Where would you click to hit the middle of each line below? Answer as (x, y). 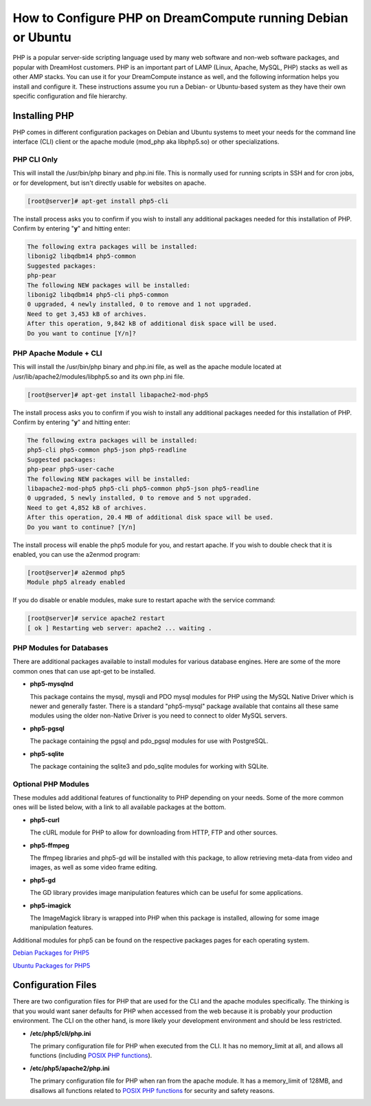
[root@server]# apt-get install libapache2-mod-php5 (118, 395)
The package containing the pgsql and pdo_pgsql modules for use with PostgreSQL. (149, 741)
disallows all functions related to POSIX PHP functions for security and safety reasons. (152, 1090)
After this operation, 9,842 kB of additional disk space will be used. (152, 324)
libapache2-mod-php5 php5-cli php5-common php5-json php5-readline (143, 489)
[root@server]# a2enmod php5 (76, 573)
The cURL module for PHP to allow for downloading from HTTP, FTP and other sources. (154, 832)
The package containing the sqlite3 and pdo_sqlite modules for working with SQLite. (149, 766)
